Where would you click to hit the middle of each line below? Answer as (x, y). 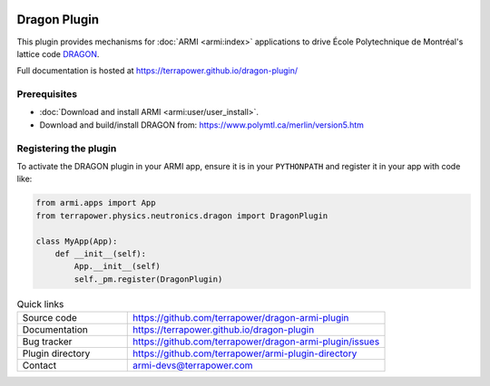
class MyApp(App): (77, 241)
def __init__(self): (101, 253)
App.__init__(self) (117, 266)
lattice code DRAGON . (58, 53)
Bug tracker (47, 342)
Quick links (40, 304)
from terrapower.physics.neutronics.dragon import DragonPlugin (182, 216)
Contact (39, 365)
